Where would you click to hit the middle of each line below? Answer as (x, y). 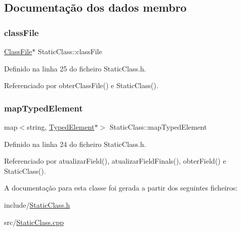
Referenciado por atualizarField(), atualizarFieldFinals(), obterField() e (115, 161)
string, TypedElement (61, 127)
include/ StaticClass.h (37, 204)
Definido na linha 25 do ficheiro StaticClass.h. (75, 68)
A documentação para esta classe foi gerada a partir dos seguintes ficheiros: (121, 188)
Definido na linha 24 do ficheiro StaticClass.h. (75, 144)
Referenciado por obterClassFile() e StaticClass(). (81, 85)
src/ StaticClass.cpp (34, 222)
